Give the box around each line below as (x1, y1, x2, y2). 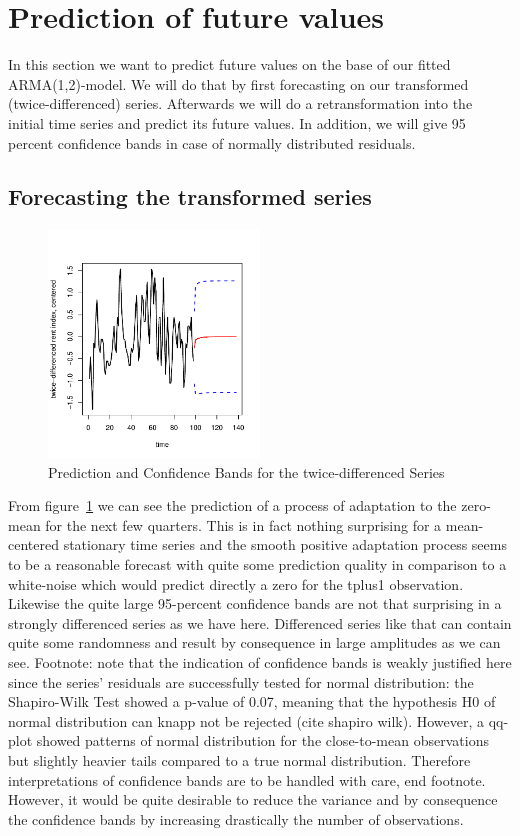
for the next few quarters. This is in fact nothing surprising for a (45, 514, 442, 535)
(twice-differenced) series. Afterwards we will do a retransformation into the (8, 93, 473, 114)
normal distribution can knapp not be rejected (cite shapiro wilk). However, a (8, 710, 484, 731)
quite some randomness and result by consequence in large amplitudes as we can (8, 632, 501, 653)
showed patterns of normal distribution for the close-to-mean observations (36, 730, 489, 751)
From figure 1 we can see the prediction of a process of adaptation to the (8, 495, 457, 516)
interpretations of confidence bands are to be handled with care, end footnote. (8, 769, 486, 790)
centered (8, 534, 59, 555)
